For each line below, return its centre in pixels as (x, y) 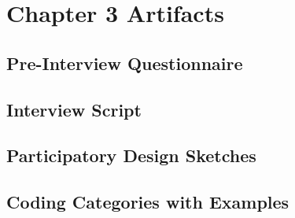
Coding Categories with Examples (148, 202)
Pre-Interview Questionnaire (125, 63)
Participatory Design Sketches (131, 155)
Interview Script (74, 109)
